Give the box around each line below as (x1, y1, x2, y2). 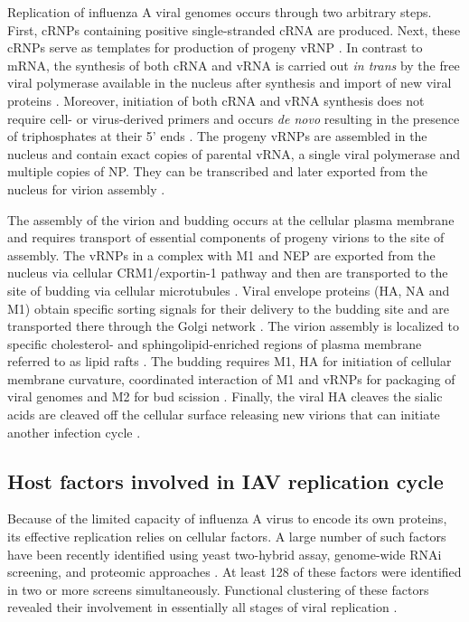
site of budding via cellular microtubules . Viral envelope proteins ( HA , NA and (7, 280, 450, 299)
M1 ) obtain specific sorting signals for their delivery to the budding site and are (7, 298, 450, 317)
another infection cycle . (7, 422, 141, 441)
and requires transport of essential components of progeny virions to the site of (7, 228, 445, 247)
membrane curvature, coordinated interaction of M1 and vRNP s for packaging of (7, 369, 455, 388)
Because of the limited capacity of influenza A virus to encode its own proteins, (7, 509, 447, 528)
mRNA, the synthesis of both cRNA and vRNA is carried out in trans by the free (7, 55, 460, 74)
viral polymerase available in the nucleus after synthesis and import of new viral (7, 73, 452, 92)
